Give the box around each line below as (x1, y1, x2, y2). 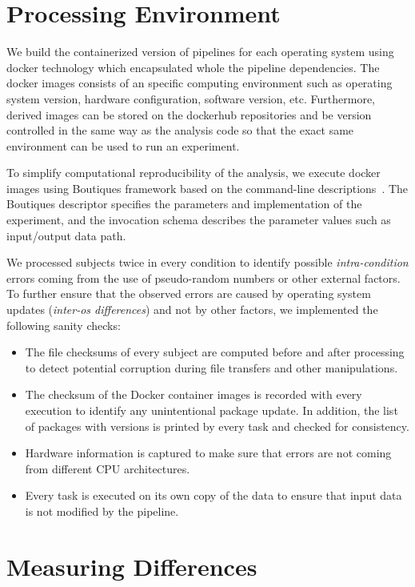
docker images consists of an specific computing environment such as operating (6, 74, 393, 91)
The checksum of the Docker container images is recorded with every (25, 386, 362, 403)
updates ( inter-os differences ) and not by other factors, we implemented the (6, 301, 378, 318)
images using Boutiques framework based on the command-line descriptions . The (6, 179, 409, 196)
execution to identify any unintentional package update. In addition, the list (25, 402, 398, 418)
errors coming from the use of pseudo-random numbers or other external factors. (6, 269, 401, 286)
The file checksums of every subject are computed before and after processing (25, 344, 405, 360)
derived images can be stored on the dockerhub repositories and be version (6, 106, 372, 123)
